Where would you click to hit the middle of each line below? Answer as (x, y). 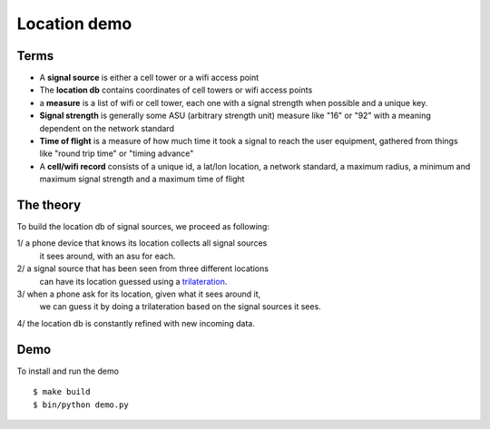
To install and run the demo (68, 371)
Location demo (74, 24)
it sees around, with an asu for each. (108, 256)
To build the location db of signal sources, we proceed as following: (143, 227)
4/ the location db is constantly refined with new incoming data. (136, 323)
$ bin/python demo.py (81, 405)
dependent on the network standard (107, 128)
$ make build (62, 392)
